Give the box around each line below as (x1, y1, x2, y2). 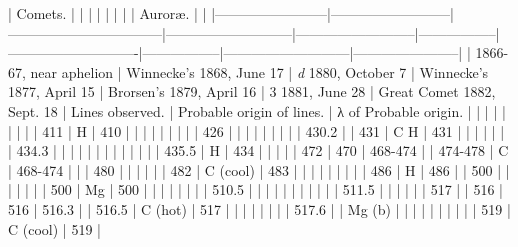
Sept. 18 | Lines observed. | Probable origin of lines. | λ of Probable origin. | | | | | (8, 100, 506, 121)
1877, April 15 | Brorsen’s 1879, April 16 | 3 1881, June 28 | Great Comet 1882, (8, 81, 496, 102)
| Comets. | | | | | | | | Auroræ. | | (8, 3, 207, 23)
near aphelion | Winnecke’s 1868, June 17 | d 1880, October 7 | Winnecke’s (30, 61, 489, 82)
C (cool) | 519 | (8, 218, 101, 239)
